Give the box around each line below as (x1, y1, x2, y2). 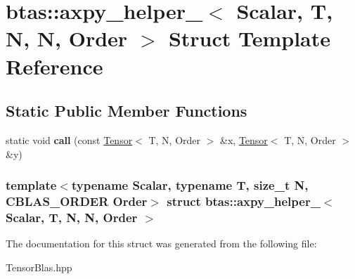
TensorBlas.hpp (6, 259, 72, 274)
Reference (6, 51, 103, 80)
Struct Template (168, 24, 331, 53)
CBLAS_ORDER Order (6, 192, 148, 209)
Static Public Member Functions (6, 100, 247, 122)
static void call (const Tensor (6, 132, 133, 147)
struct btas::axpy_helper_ (167, 192, 321, 209)
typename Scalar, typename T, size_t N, (71, 176, 309, 194)
